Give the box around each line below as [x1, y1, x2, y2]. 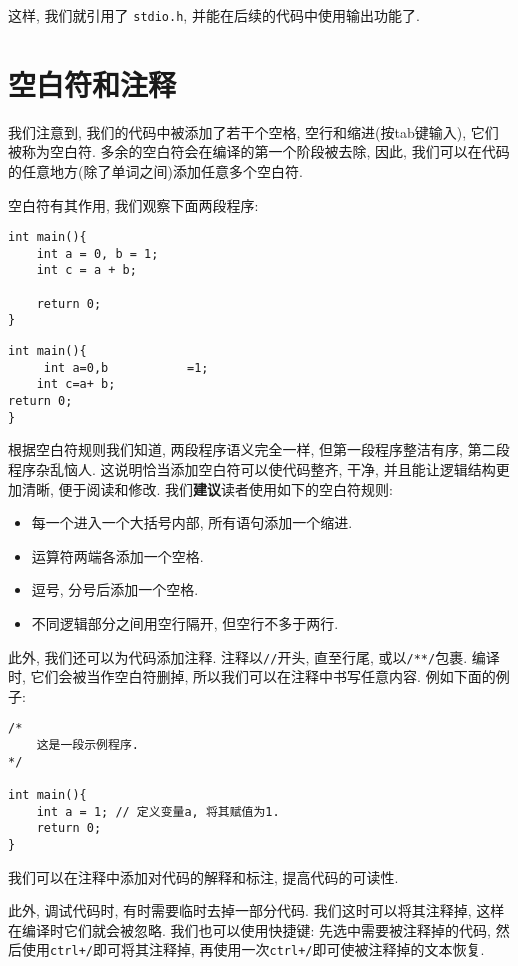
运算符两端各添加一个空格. [31, 545, 204, 566]
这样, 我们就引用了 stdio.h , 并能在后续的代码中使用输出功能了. [8, 5, 420, 25]
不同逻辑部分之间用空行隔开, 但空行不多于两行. [31, 612, 339, 633]
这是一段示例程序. [36, 738, 139, 753]
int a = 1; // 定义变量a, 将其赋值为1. [36, 804, 280, 819]
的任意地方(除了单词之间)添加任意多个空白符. [8, 160, 303, 181]
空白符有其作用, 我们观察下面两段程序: [8, 194, 259, 215]
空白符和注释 [8, 63, 177, 104]
